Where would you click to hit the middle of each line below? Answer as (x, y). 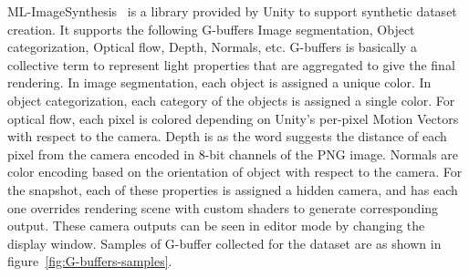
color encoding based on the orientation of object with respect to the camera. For (235, 172)
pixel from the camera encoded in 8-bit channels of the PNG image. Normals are (233, 154)
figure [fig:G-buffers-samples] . (90, 261)
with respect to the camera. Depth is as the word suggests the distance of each (227, 136)
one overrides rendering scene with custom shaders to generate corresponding (223, 207)
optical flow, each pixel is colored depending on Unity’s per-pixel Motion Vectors (233, 118)
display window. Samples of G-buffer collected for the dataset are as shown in (224, 243)
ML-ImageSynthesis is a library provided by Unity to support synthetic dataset (232, 11)
